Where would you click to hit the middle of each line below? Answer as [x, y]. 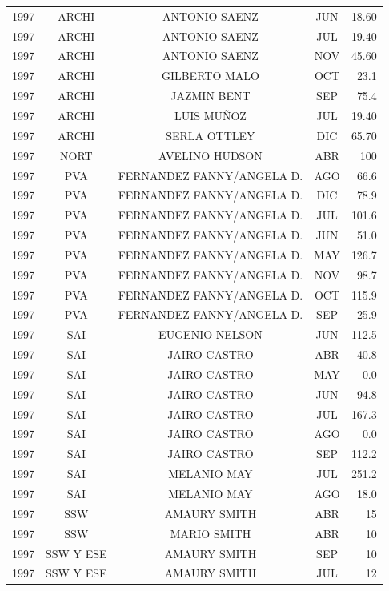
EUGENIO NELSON [211, 334]
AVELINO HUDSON [211, 155]
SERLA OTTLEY [211, 135]
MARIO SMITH [211, 533]
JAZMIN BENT [211, 96]
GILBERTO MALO [210, 76]
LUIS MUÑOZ [210, 115]
